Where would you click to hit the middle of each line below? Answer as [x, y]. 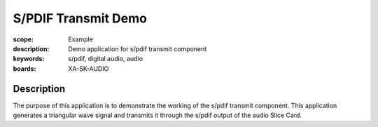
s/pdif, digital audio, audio [106, 59]
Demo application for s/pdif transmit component [138, 48]
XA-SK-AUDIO [89, 68]
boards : [24, 68]
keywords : [29, 59]
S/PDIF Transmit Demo [80, 18]
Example [81, 39]
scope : [23, 39]
